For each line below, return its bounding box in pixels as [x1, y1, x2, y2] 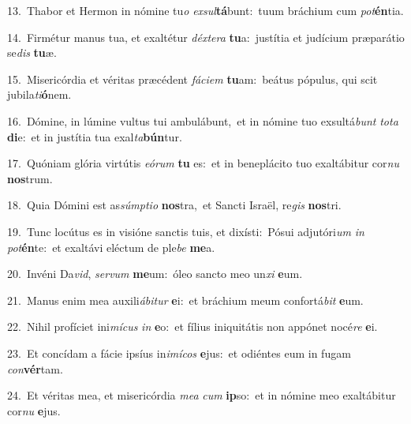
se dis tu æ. [7, 44, 57, 61]
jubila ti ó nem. [7, 86, 72, 103]
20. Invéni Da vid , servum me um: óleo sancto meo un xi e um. [7, 265, 303, 282]
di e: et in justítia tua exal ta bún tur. [7, 128, 182, 144]
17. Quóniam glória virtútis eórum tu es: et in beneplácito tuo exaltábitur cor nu [7, 155, 399, 171]
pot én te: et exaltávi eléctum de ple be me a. [7, 238, 215, 255]
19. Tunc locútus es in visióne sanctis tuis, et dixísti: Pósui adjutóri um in [7, 223, 364, 239]
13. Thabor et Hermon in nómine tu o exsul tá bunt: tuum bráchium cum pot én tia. [7, 2, 404, 18]
